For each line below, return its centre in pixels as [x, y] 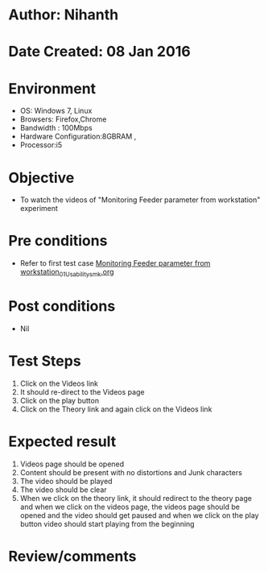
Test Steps [45, 361]
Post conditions [62, 306]
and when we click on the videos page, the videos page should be [130, 507]
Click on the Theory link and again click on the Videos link [116, 409]
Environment [52, 88]
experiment [39, 209]
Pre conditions [58, 241]
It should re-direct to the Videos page [82, 391]
